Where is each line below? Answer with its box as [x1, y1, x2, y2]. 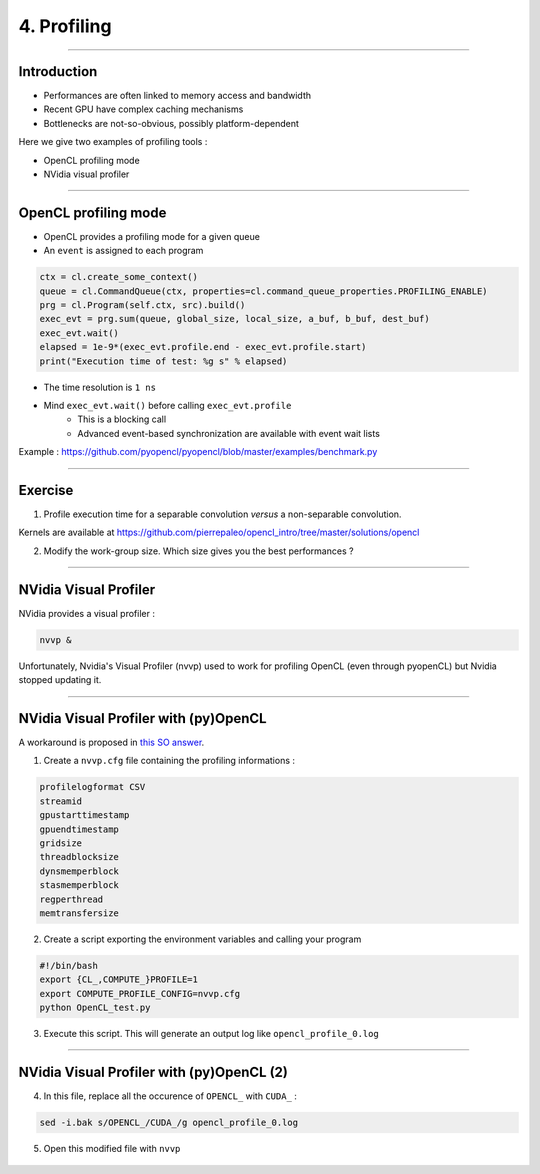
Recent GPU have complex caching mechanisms [43, 103, 244, 115]
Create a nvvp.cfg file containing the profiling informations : [43, 755, 295, 767]
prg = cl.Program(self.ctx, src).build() [39, 300, 246, 311]
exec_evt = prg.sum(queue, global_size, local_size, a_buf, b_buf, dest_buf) [39, 313, 430, 325]
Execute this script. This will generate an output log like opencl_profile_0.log [43, 1028, 379, 1040]
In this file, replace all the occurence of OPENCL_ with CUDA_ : [43, 1090, 297, 1102]
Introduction [18, 63, 98, 80]
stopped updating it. [18, 674, 102, 686]
